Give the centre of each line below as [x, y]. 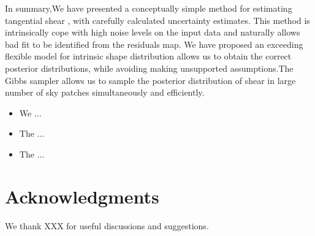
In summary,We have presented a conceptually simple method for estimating [149, 8]
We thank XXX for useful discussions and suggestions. [107, 225]
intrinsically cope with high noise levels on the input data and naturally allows [153, 32]
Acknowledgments [82, 196]
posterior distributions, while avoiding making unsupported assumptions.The [149, 68]
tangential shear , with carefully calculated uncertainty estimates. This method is [157, 20]
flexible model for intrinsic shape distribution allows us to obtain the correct [148, 56]
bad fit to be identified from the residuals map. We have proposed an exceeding [154, 44]
